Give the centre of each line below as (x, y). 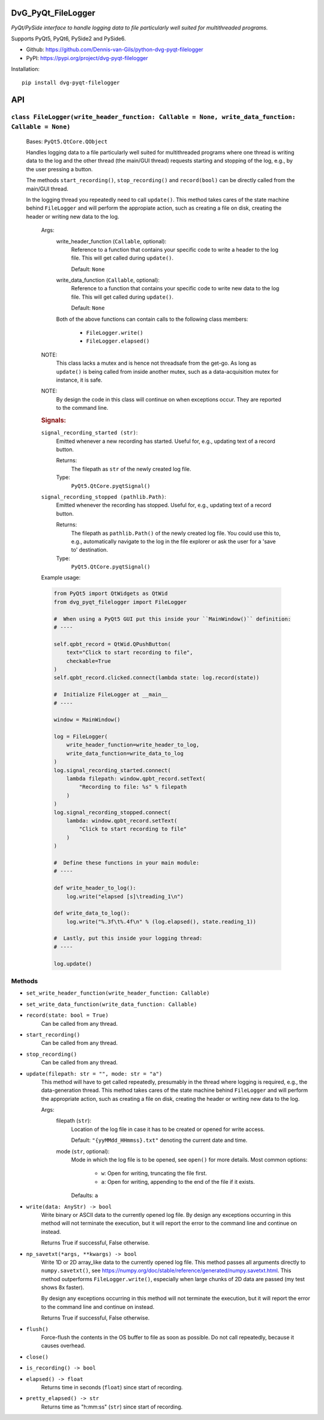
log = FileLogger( (81, 737)
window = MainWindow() (87, 720)
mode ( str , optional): (83, 1151)
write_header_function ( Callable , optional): (111, 241)
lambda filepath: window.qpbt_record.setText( (136, 779)
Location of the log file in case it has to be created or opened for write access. (168, 1129)
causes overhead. (63, 1345)
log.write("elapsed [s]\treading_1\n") (125, 896)
